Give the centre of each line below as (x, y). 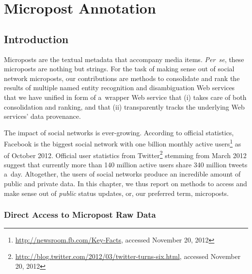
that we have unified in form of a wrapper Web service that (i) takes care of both (125, 97)
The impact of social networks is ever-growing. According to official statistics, (119, 132)
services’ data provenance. (42, 116)
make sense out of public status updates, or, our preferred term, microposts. (117, 193)
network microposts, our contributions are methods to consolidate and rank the (122, 78)
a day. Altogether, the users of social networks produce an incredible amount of (122, 174)
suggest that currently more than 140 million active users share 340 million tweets (126, 164)
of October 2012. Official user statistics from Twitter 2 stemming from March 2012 (125, 154)
